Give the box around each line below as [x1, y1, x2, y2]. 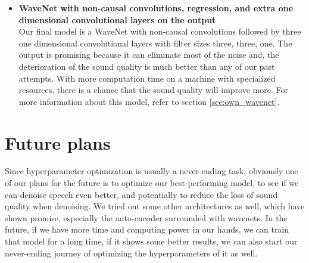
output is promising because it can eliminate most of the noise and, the [18, 48, 279, 61]
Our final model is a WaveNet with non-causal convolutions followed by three [18, 25, 301, 38]
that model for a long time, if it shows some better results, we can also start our [5, 235, 298, 247]
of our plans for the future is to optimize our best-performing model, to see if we [5, 177, 299, 189]
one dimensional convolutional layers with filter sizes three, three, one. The [18, 36, 292, 49]
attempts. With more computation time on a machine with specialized [18, 72, 276, 84]
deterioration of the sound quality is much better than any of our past [18, 60, 275, 72]
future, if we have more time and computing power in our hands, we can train [5, 223, 289, 236]
